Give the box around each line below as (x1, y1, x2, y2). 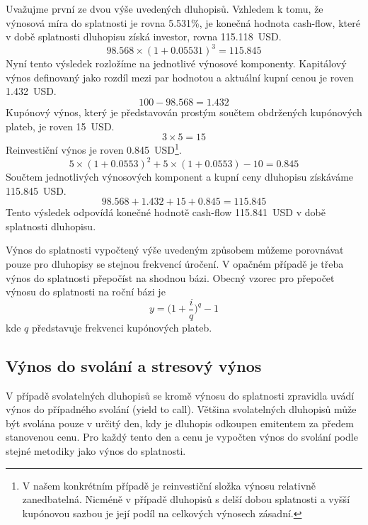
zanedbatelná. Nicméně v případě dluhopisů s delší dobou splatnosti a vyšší (22, 492, 350, 507)
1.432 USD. (6, 84, 57, 98)
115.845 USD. (6, 183, 67, 198)
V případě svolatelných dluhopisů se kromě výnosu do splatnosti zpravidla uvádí (6, 388, 355, 402)
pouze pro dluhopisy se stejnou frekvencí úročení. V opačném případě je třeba (6, 256, 344, 271)
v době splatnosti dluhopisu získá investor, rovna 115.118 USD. (6, 29, 282, 44)
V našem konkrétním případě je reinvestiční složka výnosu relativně (22, 478, 316, 492)
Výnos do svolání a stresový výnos (6, 354, 262, 376)
